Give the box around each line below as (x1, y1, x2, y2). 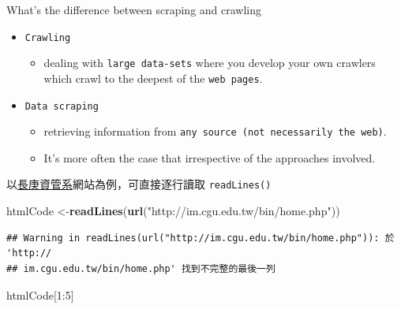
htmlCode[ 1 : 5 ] (6, 286, 74, 303)
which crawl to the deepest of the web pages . (43, 69, 263, 86)
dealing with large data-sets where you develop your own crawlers (43, 54, 376, 71)
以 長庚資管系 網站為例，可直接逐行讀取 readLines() (6, 176, 272, 192)
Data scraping (24, 100, 99, 112)
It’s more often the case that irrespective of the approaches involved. (43, 149, 376, 166)
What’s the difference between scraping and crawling (6, 2, 262, 17)
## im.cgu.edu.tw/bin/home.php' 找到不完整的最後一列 (6, 262, 275, 274)
